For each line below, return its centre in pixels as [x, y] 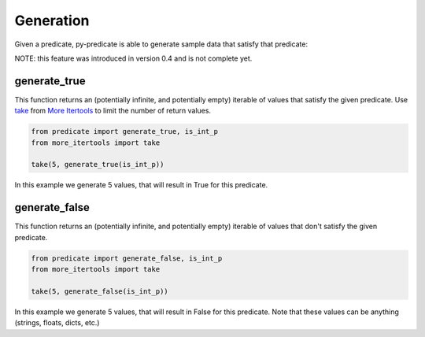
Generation [52, 20]
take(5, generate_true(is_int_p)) [98, 165]
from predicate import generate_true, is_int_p [124, 131]
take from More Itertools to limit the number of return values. [113, 111]
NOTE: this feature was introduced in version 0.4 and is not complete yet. [133, 58]
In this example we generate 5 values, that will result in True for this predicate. [141, 185]
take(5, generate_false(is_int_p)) [100, 291]
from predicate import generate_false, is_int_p [127, 258]
